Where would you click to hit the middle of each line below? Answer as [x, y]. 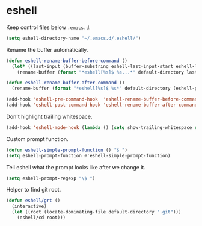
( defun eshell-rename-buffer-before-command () [67, 61]
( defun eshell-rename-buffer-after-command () [66, 83]
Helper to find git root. [34, 190]
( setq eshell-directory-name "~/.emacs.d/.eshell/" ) [74, 38]
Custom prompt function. [37, 139]
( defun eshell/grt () [33, 201]
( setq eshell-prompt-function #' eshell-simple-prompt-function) [88, 155]
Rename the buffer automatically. [47, 49]
